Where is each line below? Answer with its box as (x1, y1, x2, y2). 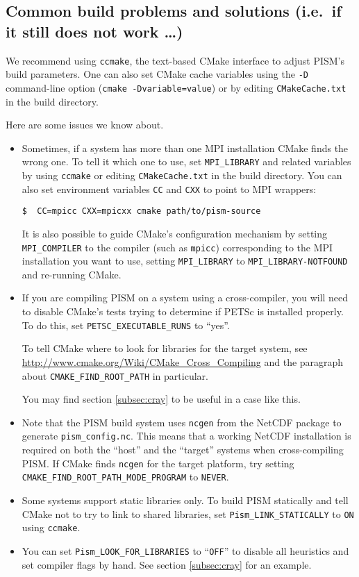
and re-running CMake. (22, 267, 122, 281)
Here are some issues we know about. (6, 117, 164, 132)
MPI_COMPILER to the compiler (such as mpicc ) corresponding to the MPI (22, 240, 333, 254)
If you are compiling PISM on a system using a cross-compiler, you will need (22, 290, 349, 305)
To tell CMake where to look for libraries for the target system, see (22, 341, 308, 356)
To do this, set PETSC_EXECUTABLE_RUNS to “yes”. (22, 317, 230, 332)
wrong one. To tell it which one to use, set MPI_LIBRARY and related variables (22, 154, 351, 169)
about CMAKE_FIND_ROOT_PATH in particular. (22, 368, 208, 383)
